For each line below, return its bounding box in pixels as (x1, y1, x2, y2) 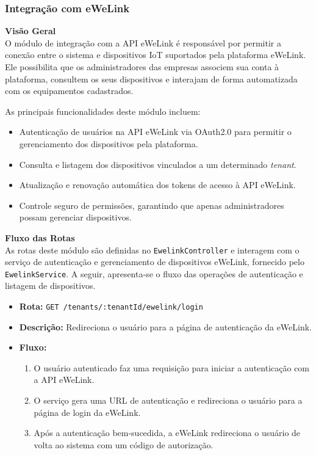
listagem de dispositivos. (5, 279, 96, 292)
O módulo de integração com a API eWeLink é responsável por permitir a (5, 36, 281, 49)
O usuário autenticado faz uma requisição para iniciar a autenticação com (34, 361, 310, 374)
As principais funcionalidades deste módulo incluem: (5, 104, 201, 117)
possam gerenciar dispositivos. (19, 211, 132, 224)
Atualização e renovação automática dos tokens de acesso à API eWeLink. (19, 178, 296, 191)
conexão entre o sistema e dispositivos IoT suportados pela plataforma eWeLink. (5, 48, 306, 61)
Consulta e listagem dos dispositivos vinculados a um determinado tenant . (19, 158, 296, 170)
